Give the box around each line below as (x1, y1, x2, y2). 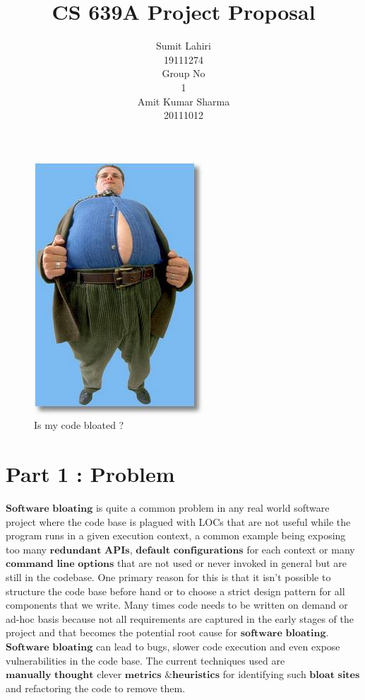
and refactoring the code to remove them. (6, 680, 186, 695)
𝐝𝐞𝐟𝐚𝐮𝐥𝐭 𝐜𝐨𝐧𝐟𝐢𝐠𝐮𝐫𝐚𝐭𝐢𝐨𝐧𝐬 (136, 545, 244, 556)
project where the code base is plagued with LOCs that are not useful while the (6, 514, 351, 529)
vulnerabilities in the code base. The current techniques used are (6, 653, 285, 667)
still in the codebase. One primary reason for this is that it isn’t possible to (6, 569, 331, 584)
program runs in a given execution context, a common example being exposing (6, 528, 346, 543)
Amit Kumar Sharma (137, 93, 230, 108)
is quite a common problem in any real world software (95, 500, 330, 515)
